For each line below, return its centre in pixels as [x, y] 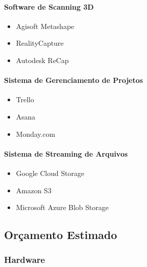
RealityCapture [40, 43]
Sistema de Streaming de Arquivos [66, 153]
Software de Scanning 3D [49, 6]
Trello [25, 99]
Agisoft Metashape [45, 26]
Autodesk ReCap [42, 60]
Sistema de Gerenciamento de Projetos [73, 80]
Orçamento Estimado [61, 235]
